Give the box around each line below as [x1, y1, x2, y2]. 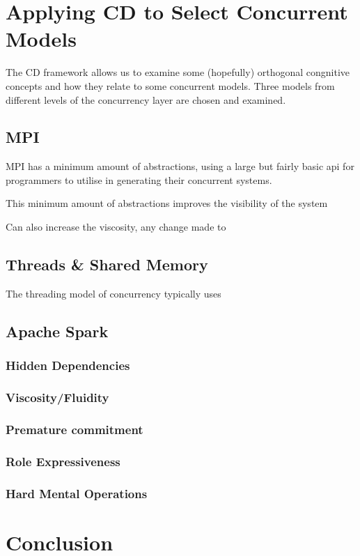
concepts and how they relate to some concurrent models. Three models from [6, 78, 335, 93]
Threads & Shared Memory [6, 254, 208, 275]
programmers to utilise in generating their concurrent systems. [6, 172, 272, 187]
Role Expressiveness [6, 452, 120, 470]
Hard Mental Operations [6, 484, 148, 502]
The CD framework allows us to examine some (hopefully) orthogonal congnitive [6, 65, 350, 79]
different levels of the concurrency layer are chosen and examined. [6, 92, 286, 107]
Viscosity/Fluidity [6, 389, 109, 406]
